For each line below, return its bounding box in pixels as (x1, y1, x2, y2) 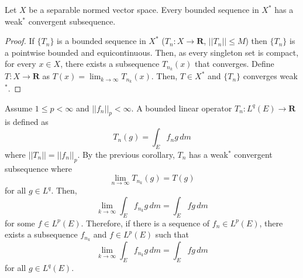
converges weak (243, 70, 298, 82)
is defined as (5, 116, 49, 128)
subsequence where (5, 162, 72, 174)
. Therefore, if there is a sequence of (81, 216, 210, 229)
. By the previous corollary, (77, 148, 175, 160)
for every (5, 57, 36, 70)
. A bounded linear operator (131, 101, 232, 114)
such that (155, 228, 190, 240)
